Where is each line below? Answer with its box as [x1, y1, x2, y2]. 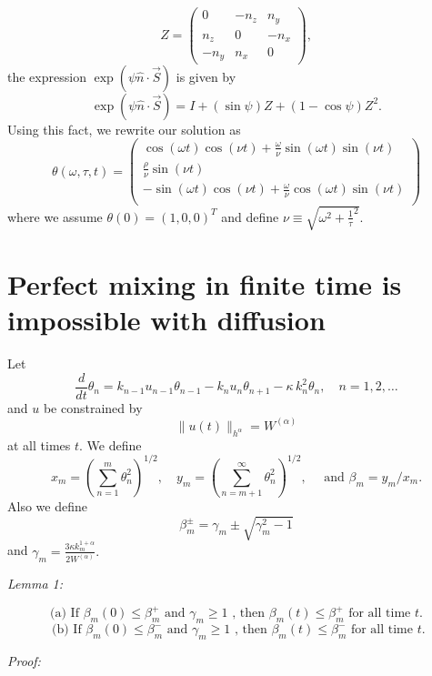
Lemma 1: [7, 574, 64, 593]
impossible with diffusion [7, 301, 326, 338]
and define [221, 207, 279, 226]
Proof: [7, 651, 41, 671]
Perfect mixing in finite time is [7, 265, 402, 302]
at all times [7, 435, 71, 454]
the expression [7, 66, 86, 86]
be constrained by [43, 398, 143, 417]
